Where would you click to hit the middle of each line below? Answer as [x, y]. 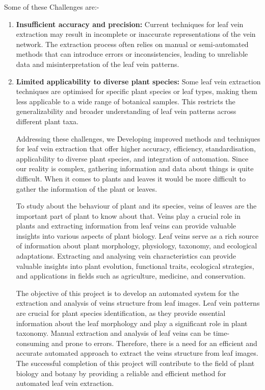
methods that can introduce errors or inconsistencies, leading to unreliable [132, 54]
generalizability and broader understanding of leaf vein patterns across [126, 111]
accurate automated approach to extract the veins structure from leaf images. [137, 353]
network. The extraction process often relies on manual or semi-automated [132, 44]
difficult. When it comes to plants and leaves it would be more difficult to [131, 178]
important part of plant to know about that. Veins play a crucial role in [128, 215]
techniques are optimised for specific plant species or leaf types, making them [137, 91]
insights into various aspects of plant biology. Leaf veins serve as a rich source [137, 235]
